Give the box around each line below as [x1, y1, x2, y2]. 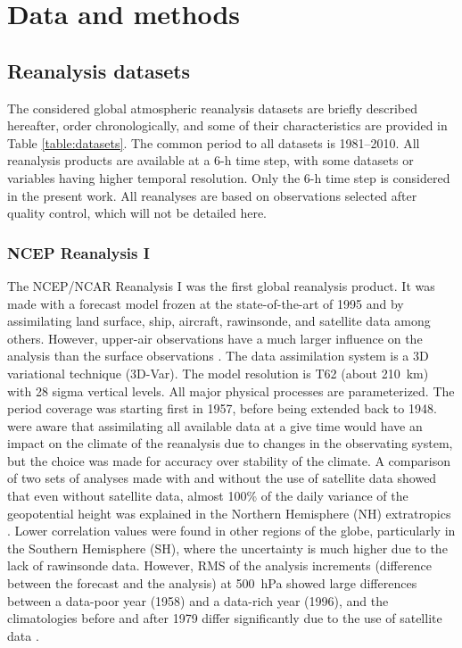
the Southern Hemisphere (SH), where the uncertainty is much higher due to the [7, 538, 448, 557]
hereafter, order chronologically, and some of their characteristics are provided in [7, 116, 448, 135]
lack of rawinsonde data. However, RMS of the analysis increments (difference [7, 556, 432, 575]
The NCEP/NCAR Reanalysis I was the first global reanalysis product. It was [7, 276, 435, 295]
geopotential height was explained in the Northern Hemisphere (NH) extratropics [7, 503, 451, 522]
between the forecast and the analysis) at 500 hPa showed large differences [7, 574, 417, 593]
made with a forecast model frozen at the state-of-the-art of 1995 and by [7, 294, 404, 312]
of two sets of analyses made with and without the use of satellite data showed [7, 469, 437, 487]
